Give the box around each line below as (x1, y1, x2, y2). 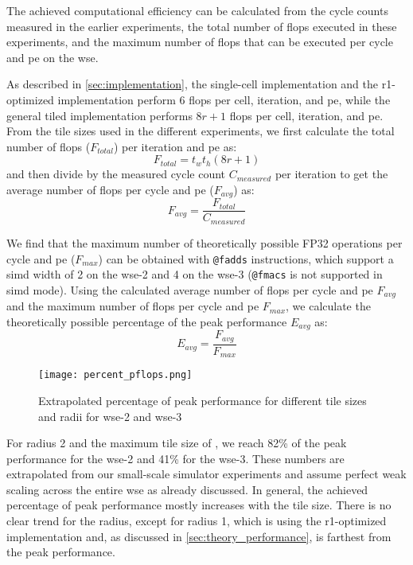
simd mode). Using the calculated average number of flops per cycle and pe (6, 281, 373, 298)
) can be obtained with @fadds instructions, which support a (98, 250, 394, 267)
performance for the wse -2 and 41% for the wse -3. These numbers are (6, 450, 345, 466)
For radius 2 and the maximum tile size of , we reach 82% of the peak (6, 434, 347, 451)
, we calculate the (286, 298, 371, 314)
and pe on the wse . (6, 49, 99, 65)
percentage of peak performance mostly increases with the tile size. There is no (6, 497, 392, 513)
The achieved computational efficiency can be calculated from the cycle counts (6, 2, 388, 18)
